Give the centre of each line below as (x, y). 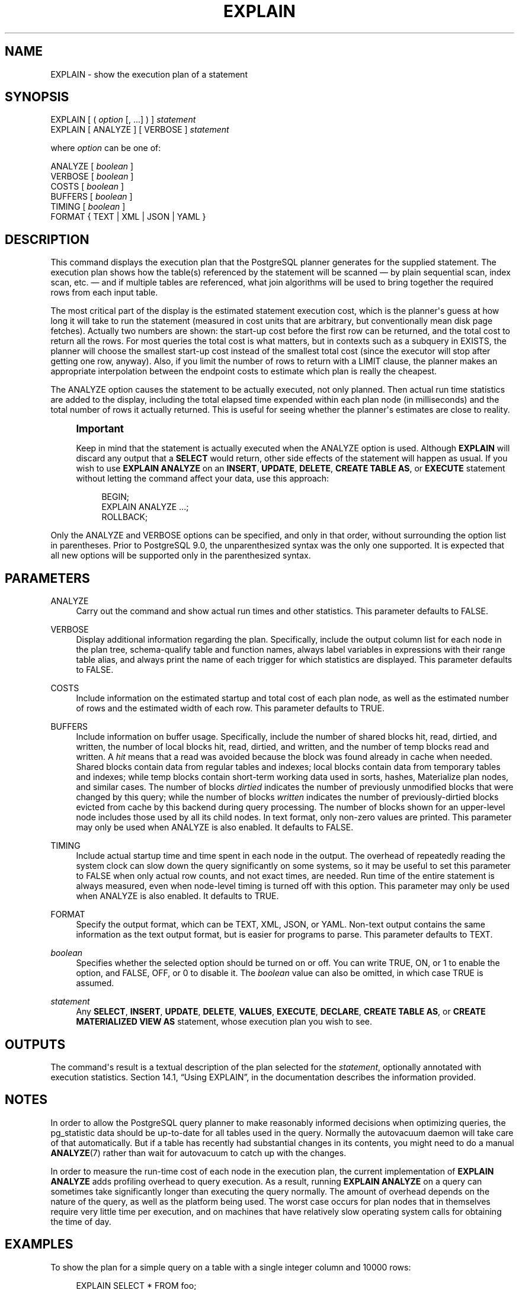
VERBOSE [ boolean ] (92, 177)
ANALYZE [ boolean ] (92, 166)
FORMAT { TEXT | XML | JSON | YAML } (128, 217)
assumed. (95, 983)
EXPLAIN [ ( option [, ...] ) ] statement (123, 120)
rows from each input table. (104, 293)
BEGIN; (115, 497)
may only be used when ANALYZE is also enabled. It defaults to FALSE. (215, 827)
